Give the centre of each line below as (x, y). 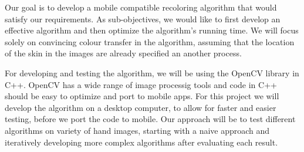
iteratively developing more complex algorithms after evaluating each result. (141, 142)
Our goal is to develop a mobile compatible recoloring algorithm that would (141, 7)
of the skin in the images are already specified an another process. (123, 53)
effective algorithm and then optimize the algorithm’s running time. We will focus (152, 30)
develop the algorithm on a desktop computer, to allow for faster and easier (141, 107)
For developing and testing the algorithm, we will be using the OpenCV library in (152, 72)
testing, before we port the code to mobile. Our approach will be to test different (150, 119)
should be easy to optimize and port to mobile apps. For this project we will (142, 96)
